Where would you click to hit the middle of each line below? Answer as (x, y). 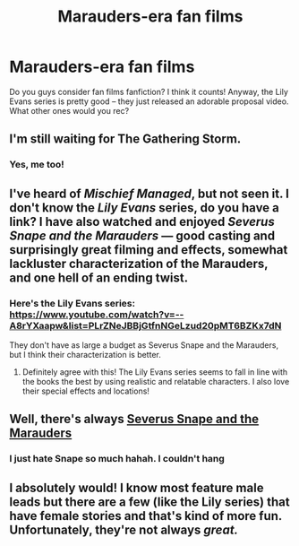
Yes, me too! (37, 165)
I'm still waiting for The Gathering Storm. (125, 139)
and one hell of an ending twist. (99, 277)
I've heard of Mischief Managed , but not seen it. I (149, 193)
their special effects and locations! (86, 391)
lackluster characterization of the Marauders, (139, 263)
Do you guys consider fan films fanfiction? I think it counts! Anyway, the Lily (149, 91)
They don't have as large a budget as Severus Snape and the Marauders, (144, 345)
